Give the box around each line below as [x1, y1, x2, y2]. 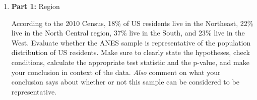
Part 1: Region [11, 1, 60, 11]
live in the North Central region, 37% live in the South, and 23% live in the [11, 27, 245, 38]
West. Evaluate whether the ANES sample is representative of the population [11, 37, 251, 47]
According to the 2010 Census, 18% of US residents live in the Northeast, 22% [11, 17, 253, 28]
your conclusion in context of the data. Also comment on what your [11, 66, 221, 77]
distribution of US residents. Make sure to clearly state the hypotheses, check [11, 47, 250, 57]
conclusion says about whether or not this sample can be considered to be [11, 76, 239, 87]
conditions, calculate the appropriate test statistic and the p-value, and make [11, 56, 249, 67]
